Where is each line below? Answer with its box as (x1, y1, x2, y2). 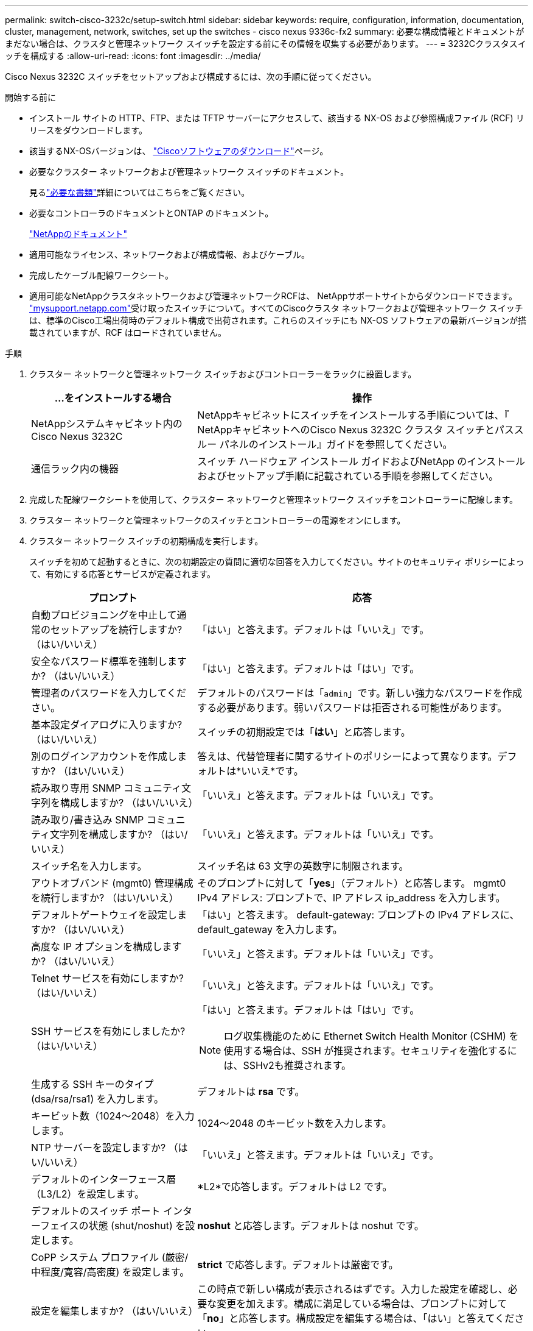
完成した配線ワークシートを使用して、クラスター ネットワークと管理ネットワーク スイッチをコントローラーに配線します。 (29, 494, 518, 505)
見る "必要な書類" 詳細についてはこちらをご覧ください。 (29, 187, 250, 197)
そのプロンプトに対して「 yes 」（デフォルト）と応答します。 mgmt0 (197, 877, 506, 889)
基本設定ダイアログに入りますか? (31, 719, 183, 731)
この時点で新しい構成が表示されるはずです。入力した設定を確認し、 (197, 1283, 508, 1295)
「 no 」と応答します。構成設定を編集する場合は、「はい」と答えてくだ (197, 1312, 515, 1324)
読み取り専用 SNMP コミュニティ (31, 782, 182, 794)
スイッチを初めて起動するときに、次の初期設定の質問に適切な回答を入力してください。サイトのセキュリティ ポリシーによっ (29, 556, 524, 567)
